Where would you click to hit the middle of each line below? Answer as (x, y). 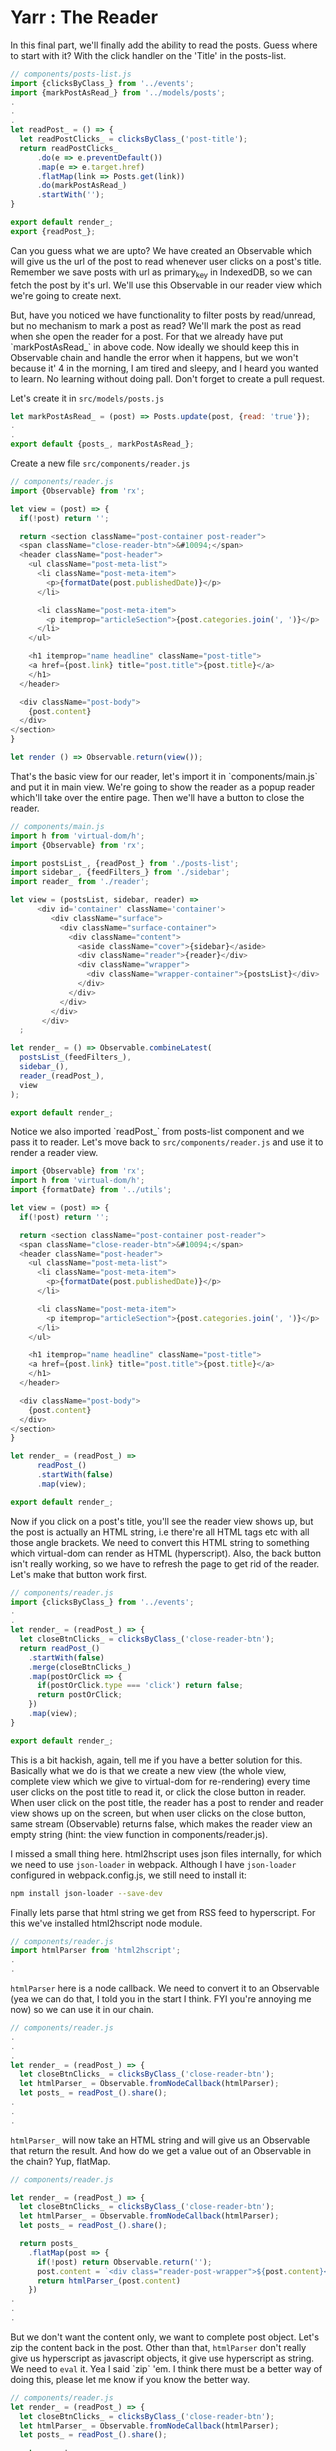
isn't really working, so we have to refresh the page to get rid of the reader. (165, 1563)
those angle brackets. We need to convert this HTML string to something (160, 1542)
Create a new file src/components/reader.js (100, 463)
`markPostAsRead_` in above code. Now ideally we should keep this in (155, 347)
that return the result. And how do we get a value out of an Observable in (161, 2150)
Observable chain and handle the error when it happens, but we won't (154, 357)
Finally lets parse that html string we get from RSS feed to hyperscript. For (163, 1912)
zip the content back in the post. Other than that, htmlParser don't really (158, 2347)
